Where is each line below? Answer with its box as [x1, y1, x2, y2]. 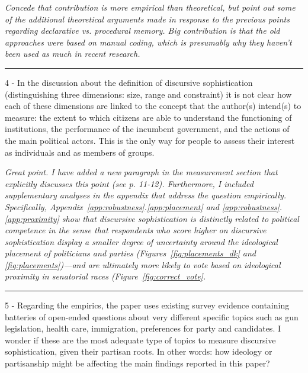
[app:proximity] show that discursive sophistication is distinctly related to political [5, 212, 299, 224]
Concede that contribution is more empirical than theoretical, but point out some [5, 1, 296, 13]
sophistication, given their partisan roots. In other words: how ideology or [5, 345, 272, 358]
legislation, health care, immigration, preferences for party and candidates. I [5, 322, 281, 335]
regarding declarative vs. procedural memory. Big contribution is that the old [5, 24, 280, 37]
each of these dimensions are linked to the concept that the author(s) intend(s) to [5, 99, 301, 112]
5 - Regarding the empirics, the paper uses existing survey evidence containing [5, 299, 290, 311]
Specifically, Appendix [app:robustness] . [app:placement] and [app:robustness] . [5, 200, 283, 213]
